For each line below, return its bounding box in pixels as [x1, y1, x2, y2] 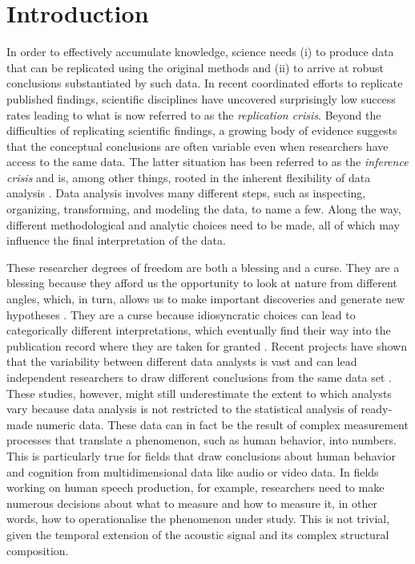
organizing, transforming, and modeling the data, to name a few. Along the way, [6, 201, 401, 217]
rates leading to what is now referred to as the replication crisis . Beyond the [6, 106, 381, 123]
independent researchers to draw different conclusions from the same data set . [6, 369, 392, 385]
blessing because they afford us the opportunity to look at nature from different [6, 274, 397, 291]
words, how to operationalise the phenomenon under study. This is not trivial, [6, 510, 390, 527]
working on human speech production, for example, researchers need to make [6, 479, 385, 496]
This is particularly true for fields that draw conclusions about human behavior [6, 447, 397, 464]
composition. [6, 542, 69, 558]
